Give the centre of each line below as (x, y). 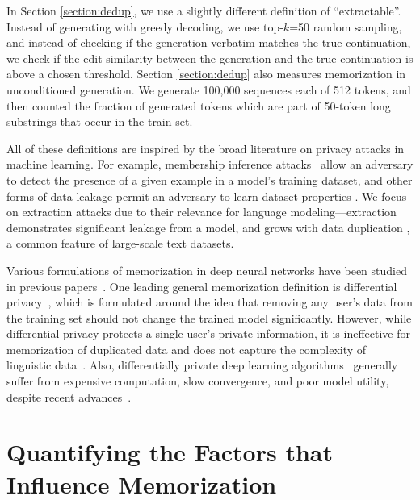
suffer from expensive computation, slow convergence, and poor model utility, (198, 381)
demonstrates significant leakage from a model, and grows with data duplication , (208, 227)
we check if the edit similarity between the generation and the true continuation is (210, 58)
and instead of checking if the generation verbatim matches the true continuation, (209, 42)
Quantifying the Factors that (170, 452)
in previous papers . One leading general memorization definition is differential (202, 286)
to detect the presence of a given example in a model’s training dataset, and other (210, 179)
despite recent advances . (69, 396)
